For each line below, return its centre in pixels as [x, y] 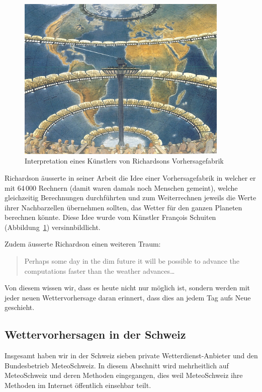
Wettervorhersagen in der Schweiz [95, 334]
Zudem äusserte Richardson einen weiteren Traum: [83, 244]
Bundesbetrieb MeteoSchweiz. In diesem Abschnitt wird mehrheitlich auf [117, 365]
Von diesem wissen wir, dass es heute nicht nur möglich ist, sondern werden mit [127, 288]
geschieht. [20, 307]
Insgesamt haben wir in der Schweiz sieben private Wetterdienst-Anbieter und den [131, 356]
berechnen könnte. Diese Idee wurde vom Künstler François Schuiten [110, 217]
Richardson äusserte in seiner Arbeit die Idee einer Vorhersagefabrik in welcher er [130, 177]
